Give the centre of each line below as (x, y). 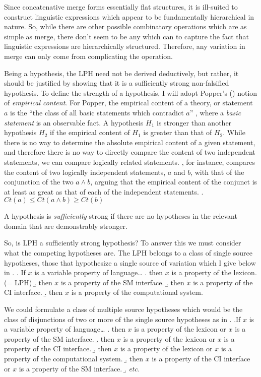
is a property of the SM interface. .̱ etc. (79, 368)
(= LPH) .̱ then (28, 282)
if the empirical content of (90, 132)
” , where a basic (215, 112)
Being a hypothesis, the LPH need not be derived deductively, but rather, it (121, 73)
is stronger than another (194, 122)
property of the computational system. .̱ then (74, 358)
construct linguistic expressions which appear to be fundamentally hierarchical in (129, 16)
